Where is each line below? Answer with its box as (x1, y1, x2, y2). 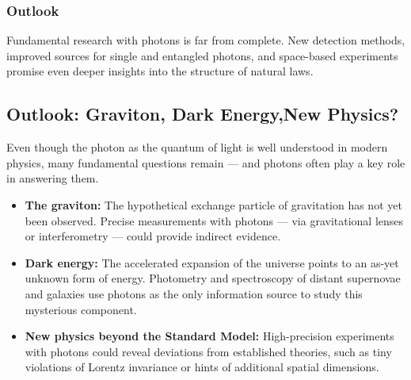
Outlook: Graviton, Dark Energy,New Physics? (6, 102, 399, 126)
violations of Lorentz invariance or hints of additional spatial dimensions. (25, 359, 379, 375)
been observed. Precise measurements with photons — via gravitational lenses (25, 212, 404, 228)
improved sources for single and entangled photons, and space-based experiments (6, 47, 398, 63)
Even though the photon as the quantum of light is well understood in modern (6, 139, 388, 155)
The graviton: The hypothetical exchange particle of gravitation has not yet (25, 196, 402, 213)
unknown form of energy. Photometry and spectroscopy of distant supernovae (25, 270, 401, 286)
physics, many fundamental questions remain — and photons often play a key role (6, 154, 405, 171)
